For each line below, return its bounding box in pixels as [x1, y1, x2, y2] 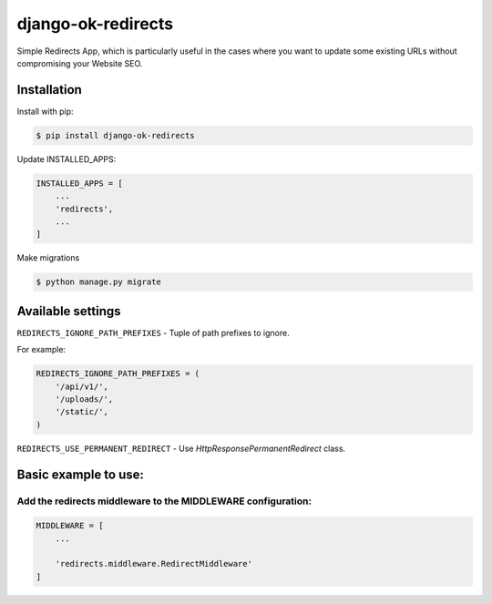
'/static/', [55, 406, 109, 417]
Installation [16, 82, 82, 97]
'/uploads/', [55, 394, 114, 404]
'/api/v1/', [55, 381, 109, 392]
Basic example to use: [16, 466, 145, 482]
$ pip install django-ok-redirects [36, 130, 195, 140]
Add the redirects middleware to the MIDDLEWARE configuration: [16, 495, 312, 507]
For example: [16, 344, 67, 355]
